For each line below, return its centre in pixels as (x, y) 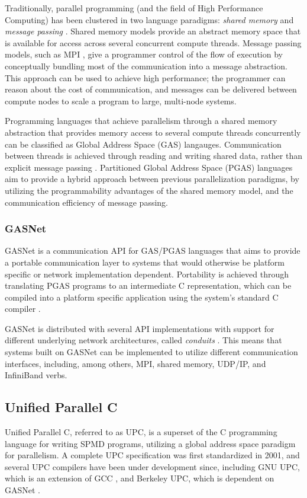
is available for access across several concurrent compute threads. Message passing (153, 42)
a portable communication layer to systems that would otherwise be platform (145, 262)
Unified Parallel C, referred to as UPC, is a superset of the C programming (141, 432)
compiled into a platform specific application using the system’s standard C (142, 297)
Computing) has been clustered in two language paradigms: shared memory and (149, 19)
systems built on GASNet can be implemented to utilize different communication (151, 352)
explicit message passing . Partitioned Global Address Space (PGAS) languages (149, 167)
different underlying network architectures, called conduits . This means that (143, 340)
